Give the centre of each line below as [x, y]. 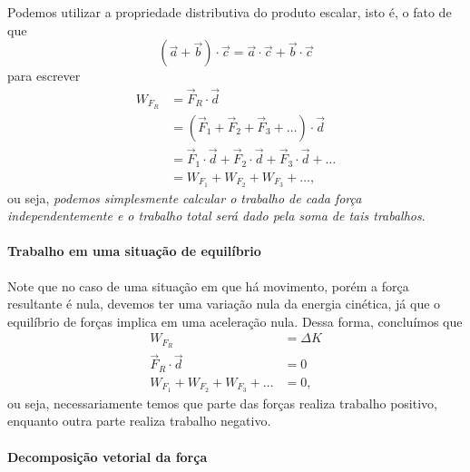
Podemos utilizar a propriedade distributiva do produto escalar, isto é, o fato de [230, 12]
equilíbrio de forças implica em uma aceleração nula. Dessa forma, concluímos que [235, 321]
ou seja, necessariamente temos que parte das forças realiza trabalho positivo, [222, 403]
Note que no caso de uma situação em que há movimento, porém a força [208, 285]
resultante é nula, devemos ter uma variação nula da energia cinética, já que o [224, 304]
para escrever [44, 76]
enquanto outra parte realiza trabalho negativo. [139, 421]
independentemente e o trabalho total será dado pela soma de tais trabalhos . [216, 216]
